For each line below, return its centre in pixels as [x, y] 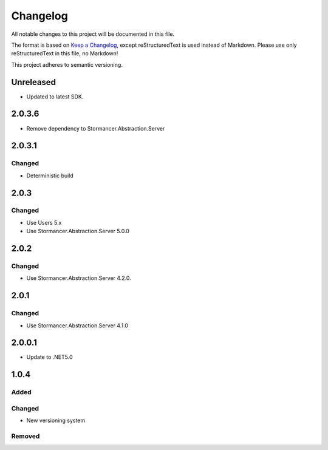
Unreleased [34, 82]
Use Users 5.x [44, 222]
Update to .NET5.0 [50, 357]
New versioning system [56, 421]
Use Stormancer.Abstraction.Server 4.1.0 [77, 326]
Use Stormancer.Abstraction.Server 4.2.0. [79, 278]
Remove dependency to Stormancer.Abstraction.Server [96, 128]
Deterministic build [50, 176]
